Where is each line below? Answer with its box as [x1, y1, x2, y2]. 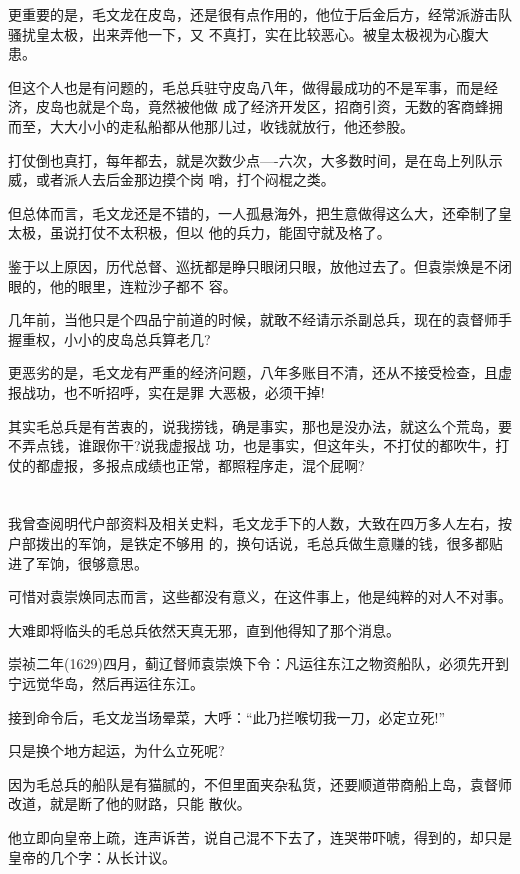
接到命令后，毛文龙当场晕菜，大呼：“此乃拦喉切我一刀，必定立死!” [8, 706, 446, 727]
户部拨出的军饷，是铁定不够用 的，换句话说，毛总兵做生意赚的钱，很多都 [8, 533, 489, 554]
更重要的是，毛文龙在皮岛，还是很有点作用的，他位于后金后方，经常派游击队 [8, 4, 512, 24]
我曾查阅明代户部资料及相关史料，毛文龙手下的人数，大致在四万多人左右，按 [8, 513, 512, 534]
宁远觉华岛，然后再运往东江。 [8, 673, 204, 694]
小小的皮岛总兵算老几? [63, 328, 211, 349]
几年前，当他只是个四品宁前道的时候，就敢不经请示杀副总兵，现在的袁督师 [8, 309, 498, 330]
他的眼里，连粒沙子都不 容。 [49, 275, 237, 296]
